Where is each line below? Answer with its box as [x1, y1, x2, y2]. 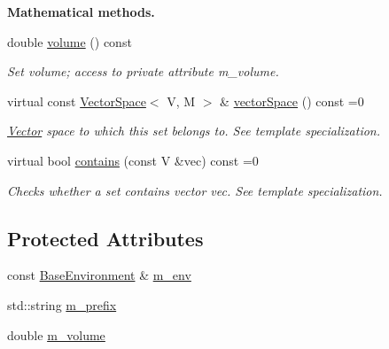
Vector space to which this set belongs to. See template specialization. [7, 121, 381, 140]
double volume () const [7, 32, 132, 50]
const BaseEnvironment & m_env [7, 266, 191, 284]
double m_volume [7, 325, 105, 344]
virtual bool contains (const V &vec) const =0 [7, 151, 259, 169]
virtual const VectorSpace [7, 91, 146, 110]
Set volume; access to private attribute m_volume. [7, 62, 279, 81]
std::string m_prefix [7, 295, 117, 314]
